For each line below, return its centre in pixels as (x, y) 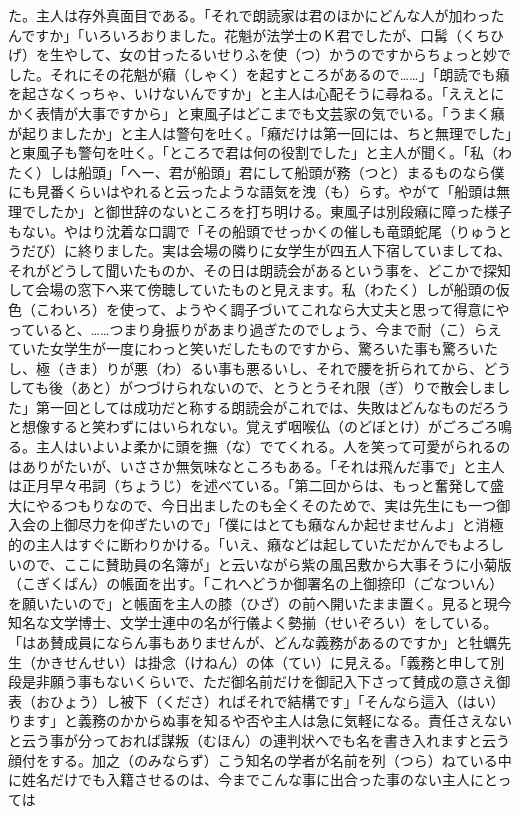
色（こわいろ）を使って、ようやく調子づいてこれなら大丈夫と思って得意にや (259, 308)
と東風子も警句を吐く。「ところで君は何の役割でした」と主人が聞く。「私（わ (260, 152)
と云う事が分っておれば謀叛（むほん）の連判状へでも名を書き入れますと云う (259, 739)
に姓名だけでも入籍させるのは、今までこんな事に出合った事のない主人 (239, 779)
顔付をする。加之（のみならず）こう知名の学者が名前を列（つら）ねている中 (260, 759)
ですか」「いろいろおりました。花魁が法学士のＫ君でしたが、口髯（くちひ (263, 34)
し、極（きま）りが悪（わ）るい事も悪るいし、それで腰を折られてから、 (246, 367)
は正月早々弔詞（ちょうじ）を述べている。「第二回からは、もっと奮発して (249, 485)
